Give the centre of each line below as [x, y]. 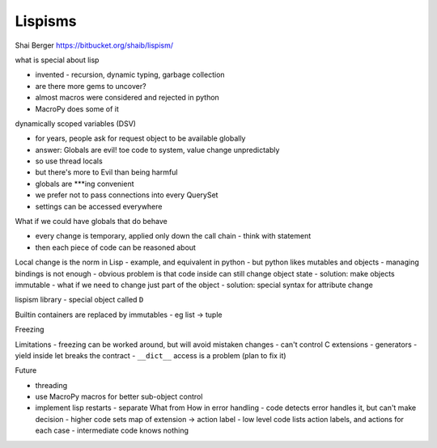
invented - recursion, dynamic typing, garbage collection [130, 75]
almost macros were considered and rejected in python [127, 98]
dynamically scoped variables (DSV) [76, 123]
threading [51, 385]
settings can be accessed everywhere [99, 206]
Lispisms [46, 21]
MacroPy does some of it [77, 108]
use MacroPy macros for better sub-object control [119, 397]
